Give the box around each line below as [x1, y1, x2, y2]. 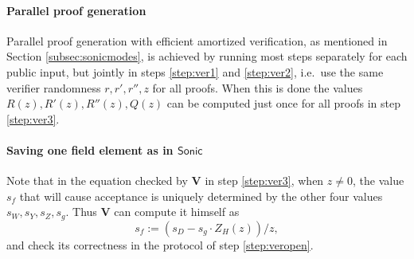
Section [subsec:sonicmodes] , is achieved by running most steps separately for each [6, 48, 408, 65]
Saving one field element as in [6, 141, 174, 158]
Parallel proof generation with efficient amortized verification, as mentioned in [6, 32, 388, 49]
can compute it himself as [114, 203, 240, 220]
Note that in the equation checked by [6, 172, 188, 189]
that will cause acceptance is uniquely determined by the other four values [19, 187, 383, 204]
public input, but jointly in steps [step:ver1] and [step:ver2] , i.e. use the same [6, 63, 384, 80]
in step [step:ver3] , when [205, 172, 324, 189]
